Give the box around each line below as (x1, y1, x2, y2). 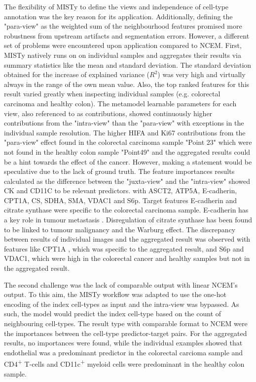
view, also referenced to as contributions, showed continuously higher (4, 108, 213, 118)
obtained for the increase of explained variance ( (4, 69, 149, 80)
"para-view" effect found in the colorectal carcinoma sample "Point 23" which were (4, 137, 252, 147)
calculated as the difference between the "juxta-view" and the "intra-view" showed (4, 175, 251, 186)
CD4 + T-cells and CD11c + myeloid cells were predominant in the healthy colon (4, 357, 245, 369)
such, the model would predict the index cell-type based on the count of (4, 308, 221, 319)
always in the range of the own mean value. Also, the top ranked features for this (4, 79, 250, 89)
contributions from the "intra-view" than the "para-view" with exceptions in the (4, 118, 244, 128)
